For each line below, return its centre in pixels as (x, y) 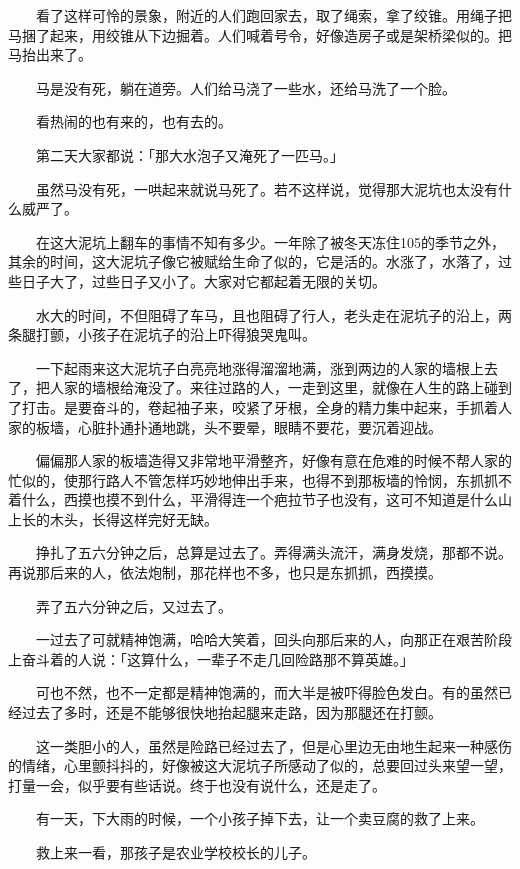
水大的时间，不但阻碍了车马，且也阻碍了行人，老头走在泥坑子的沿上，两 (273, 314)
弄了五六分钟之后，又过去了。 (133, 605)
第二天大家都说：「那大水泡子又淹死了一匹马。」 (189, 154)
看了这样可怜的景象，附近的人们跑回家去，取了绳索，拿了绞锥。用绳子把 (273, 15)
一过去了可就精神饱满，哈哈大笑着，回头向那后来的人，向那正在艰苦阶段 (273, 639)
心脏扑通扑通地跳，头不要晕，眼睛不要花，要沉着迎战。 (259, 426)
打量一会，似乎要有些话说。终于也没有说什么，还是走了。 (197, 784)
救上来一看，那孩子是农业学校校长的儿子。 (175, 852)
